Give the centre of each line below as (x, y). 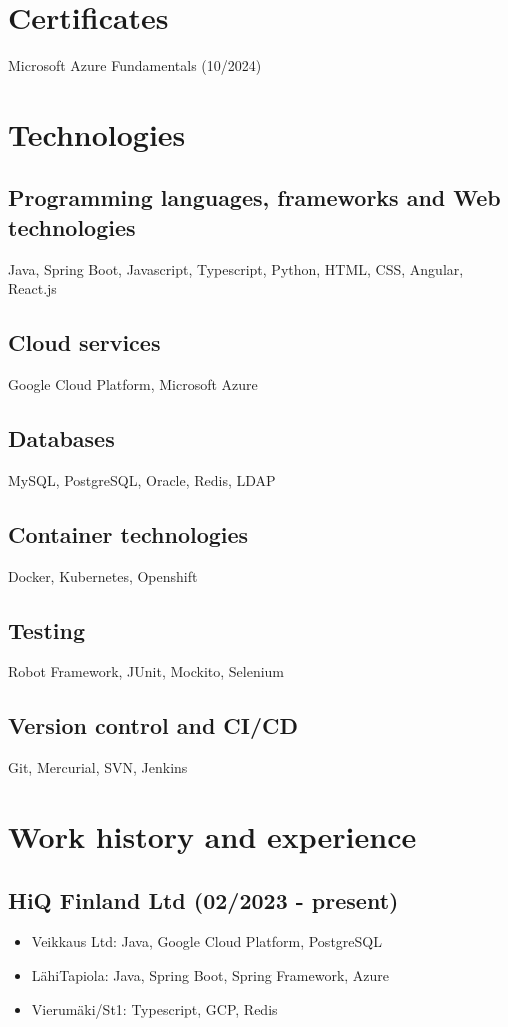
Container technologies (128, 533)
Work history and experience (212, 836)
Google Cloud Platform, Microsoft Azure (133, 384)
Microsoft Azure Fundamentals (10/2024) (135, 65)
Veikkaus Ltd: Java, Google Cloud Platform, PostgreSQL (206, 941)
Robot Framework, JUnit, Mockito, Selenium (146, 671)
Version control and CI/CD (153, 725)
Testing (46, 629)
